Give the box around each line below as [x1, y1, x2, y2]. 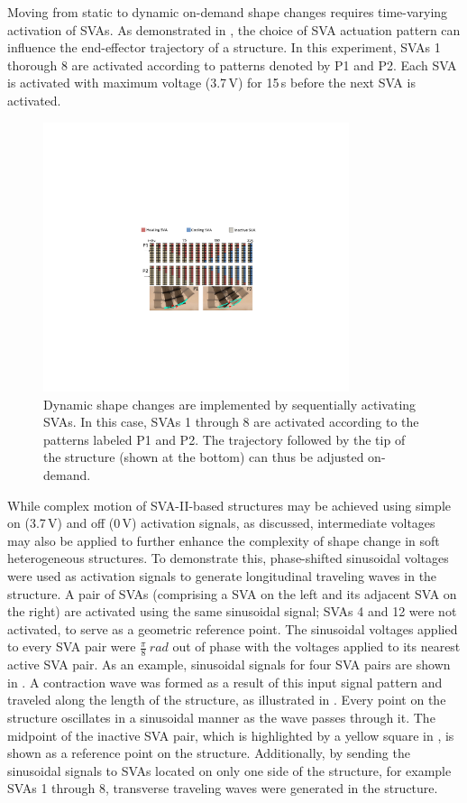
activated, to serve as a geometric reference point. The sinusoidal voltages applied [7, 619, 458, 638]
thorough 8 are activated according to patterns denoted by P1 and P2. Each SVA [7, 55, 457, 74]
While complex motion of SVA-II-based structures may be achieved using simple [7, 495, 451, 514]
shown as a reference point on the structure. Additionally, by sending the [7, 743, 410, 762]
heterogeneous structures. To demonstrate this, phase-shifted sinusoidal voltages [7, 549, 449, 568]
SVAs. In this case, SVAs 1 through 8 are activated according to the [43, 412, 419, 431]
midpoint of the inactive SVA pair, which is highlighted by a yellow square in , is [7, 725, 454, 744]
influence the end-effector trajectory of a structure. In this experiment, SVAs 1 [7, 38, 441, 57]
